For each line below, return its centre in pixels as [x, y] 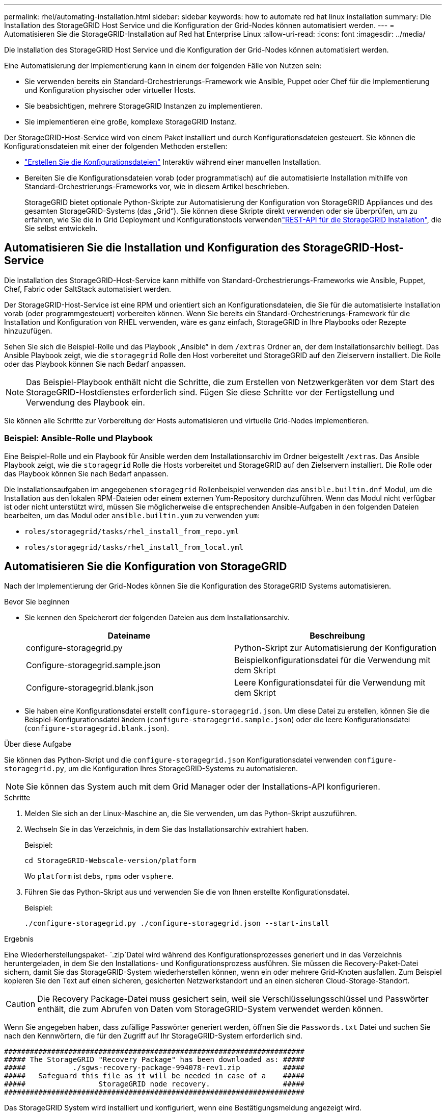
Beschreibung [337, 636]
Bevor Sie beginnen [37, 602]
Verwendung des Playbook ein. [86, 402]
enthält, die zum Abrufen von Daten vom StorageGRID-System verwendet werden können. [210, 1009]
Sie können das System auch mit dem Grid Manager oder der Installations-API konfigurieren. [203, 787]
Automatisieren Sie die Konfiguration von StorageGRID [146, 567]
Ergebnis [19, 939]
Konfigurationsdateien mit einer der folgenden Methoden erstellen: [116, 146]
